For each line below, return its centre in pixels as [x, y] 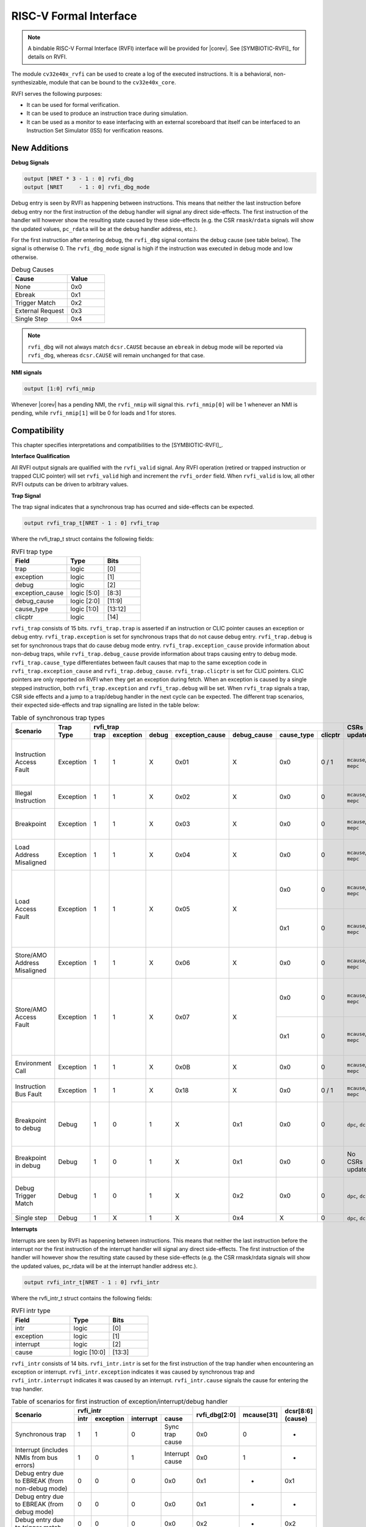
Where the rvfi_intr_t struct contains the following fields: [82, 1298]
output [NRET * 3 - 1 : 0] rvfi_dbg [79, 178]
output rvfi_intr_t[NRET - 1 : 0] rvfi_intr [92, 1282]
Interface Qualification [41, 456]
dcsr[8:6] [299, 1411]
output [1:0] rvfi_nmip [60, 388]
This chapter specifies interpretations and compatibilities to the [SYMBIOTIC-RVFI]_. [117, 445]
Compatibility [38, 430]
